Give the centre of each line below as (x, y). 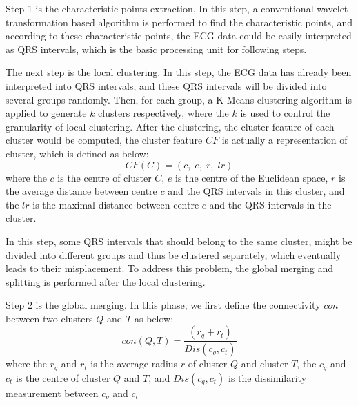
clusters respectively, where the (163, 113)
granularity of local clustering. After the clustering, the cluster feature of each (170, 126)
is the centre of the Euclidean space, (252, 177)
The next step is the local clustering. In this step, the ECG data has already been (179, 72)
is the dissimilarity (268, 377)
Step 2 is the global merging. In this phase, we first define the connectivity (163, 305)
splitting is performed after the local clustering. (106, 281)
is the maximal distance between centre (116, 204)
